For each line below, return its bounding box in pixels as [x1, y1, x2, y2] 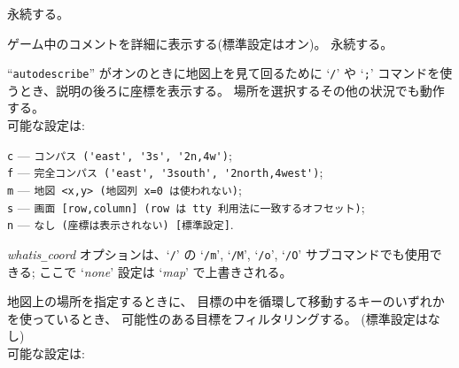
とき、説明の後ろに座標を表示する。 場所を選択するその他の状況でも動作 [19, 80, 445, 99]
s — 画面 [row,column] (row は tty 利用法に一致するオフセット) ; [7, 197, 365, 216]
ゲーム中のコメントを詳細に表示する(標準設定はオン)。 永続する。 [7, 34, 393, 52]
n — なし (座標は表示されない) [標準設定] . [7, 215, 234, 234]
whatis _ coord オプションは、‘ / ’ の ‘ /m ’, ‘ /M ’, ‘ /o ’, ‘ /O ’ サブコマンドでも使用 [7, 244, 430, 263]
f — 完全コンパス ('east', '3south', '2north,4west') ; [7, 163, 323, 181]
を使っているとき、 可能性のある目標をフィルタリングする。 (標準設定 [7, 309, 416, 327]
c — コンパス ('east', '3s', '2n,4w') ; [7, 145, 232, 164]
